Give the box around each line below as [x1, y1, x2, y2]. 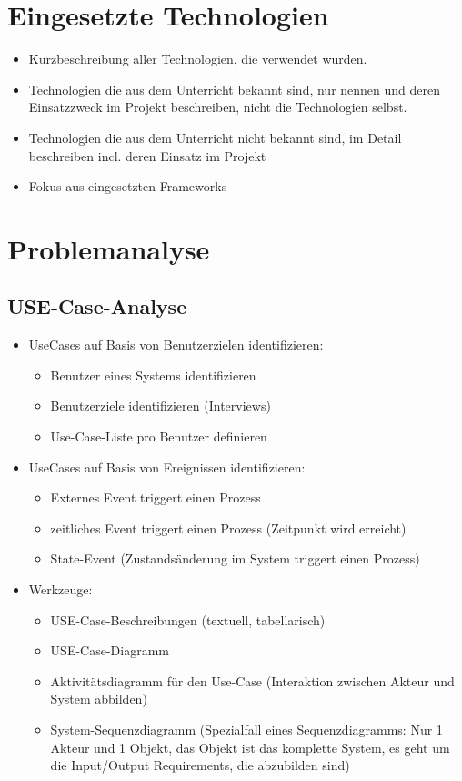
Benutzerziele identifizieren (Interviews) [50, 396, 271, 415]
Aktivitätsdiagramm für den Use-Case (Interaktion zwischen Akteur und [50, 671, 455, 690]
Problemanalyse [7, 229, 210, 267]
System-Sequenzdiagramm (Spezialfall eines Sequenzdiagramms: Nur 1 [50, 719, 443, 738]
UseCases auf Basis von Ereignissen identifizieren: [28, 457, 306, 476]
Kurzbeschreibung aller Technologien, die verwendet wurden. [28, 49, 367, 68]
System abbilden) [50, 689, 147, 708]
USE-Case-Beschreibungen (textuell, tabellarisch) [50, 610, 326, 629]
